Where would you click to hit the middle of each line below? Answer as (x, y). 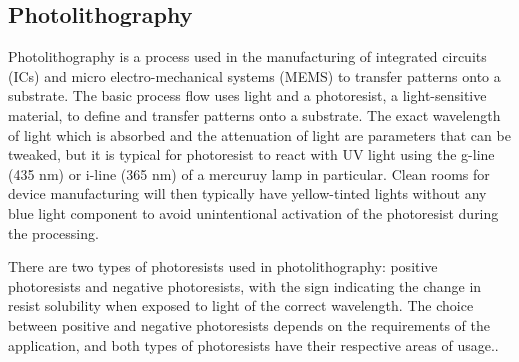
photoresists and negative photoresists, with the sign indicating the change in (245, 285)
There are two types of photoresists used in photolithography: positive (223, 266)
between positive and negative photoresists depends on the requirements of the (249, 324)
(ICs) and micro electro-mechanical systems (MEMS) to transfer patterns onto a (254, 75)
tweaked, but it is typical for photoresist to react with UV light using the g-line (251, 154)
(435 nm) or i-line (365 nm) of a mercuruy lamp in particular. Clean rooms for (249, 173)
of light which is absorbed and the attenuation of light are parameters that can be (259, 134)
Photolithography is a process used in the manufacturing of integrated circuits (247, 56)
